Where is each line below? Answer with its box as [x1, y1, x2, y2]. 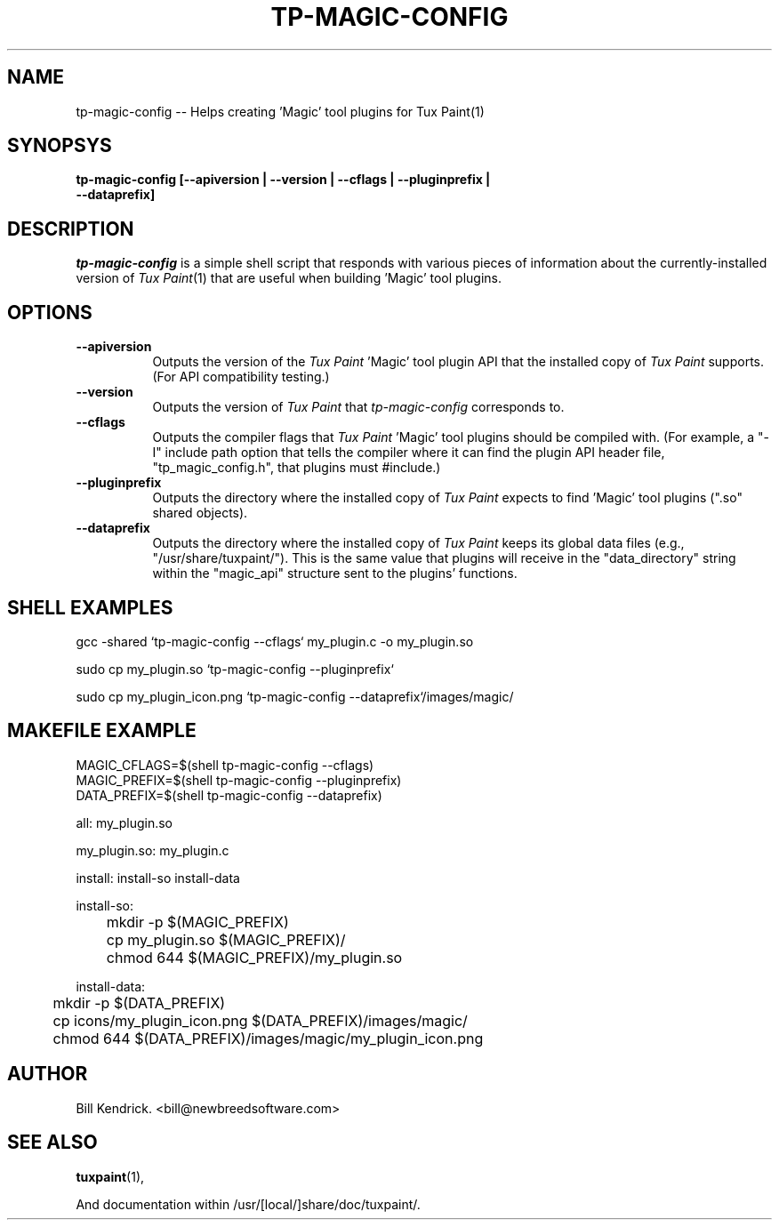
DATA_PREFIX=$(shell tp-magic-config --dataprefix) [76, 787, 382, 803]
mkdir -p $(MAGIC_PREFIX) [106, 912, 289, 931]
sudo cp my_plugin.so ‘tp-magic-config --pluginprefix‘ [76, 661, 394, 677]
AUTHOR [7, 1063, 88, 1086]
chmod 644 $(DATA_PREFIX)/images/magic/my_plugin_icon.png [52, 1029, 484, 1047]
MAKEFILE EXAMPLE [7, 719, 197, 742]
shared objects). [152, 505, 248, 521]
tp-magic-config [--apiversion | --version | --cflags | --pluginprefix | [76, 172, 491, 188]
